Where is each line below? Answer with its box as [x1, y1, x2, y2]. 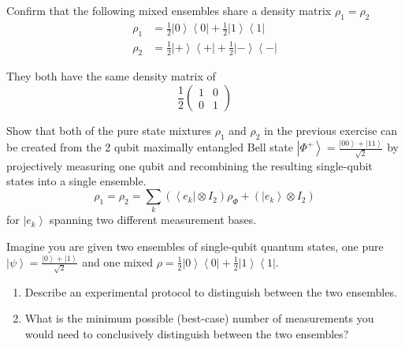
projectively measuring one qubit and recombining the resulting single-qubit [6, 157, 373, 173]
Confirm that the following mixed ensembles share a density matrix [6, 2, 332, 18]
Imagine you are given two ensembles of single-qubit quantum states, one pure [6, 238, 384, 254]
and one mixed [82, 253, 153, 270]
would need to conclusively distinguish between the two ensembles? [24, 325, 349, 341]
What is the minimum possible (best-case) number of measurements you [24, 310, 374, 326]
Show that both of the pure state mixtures [6, 122, 212, 139]
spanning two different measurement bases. [50, 211, 257, 228]
